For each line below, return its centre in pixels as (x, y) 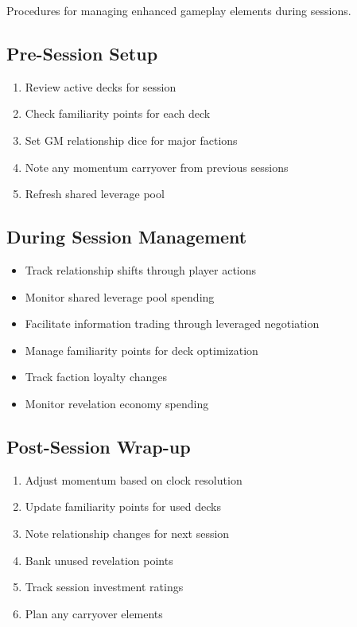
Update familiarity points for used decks (123, 506)
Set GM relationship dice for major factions (131, 140)
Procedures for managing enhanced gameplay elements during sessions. (179, 10)
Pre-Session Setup (82, 53)
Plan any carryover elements (94, 613)
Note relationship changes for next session (127, 533)
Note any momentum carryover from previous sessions (157, 167)
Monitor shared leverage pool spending (120, 296)
